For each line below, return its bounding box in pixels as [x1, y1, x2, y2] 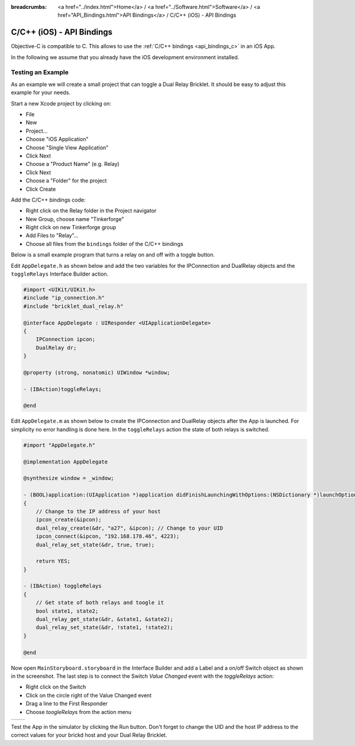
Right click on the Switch [25, 683, 86, 690]
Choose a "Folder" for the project [25, 177, 107, 184]
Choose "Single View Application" [25, 144, 109, 151]
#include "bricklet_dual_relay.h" [23, 303, 124, 309]
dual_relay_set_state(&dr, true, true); [35, 541, 155, 548]
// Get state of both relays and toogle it [35, 599, 164, 606]
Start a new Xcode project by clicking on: [11, 100, 112, 107]
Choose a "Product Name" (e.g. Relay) [25, 161, 120, 168]
